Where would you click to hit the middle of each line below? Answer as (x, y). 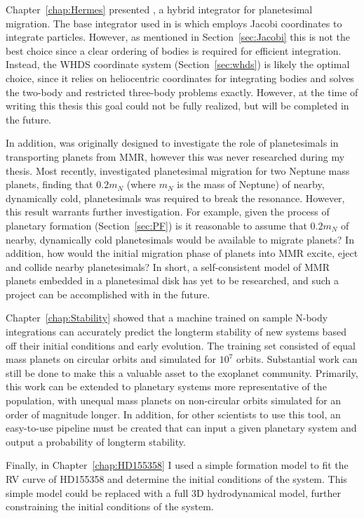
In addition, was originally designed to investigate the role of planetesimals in (172, 143)
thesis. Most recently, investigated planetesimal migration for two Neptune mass (178, 170)
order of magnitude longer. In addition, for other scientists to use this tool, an (173, 414)
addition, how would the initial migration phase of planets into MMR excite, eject (182, 253)
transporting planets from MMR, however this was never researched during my (175, 156)
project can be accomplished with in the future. (108, 294)
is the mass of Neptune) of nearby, (251, 184)
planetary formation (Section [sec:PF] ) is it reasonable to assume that (156, 225)
